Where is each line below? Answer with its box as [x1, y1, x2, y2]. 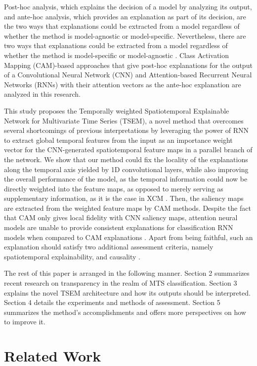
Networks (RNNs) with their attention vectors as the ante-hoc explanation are [4, 79, 241, 89]
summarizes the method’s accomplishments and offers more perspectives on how [4, 306, 246, 317]
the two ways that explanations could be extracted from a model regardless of [4, 21, 240, 31]
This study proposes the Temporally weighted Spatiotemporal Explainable [4, 105, 229, 116]
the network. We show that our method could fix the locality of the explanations [4, 154, 248, 164]
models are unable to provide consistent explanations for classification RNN [4, 222, 233, 233]
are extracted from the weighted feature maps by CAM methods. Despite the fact [4, 202, 251, 213]
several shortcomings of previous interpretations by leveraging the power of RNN [4, 125, 249, 135]
